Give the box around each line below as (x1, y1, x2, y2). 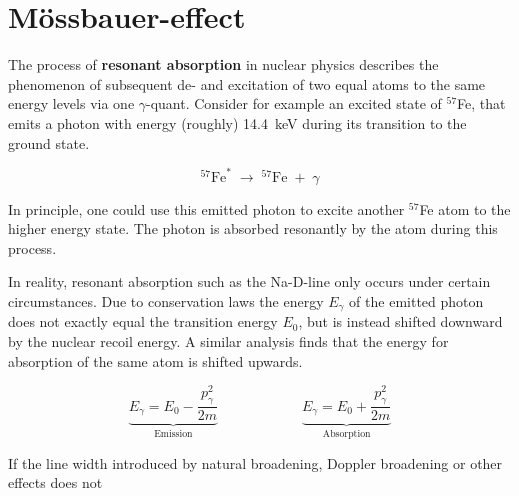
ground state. (8, 132, 90, 153)
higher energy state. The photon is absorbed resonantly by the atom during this (8, 218, 498, 239)
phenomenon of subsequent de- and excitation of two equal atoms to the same (8, 73, 486, 94)
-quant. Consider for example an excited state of (146, 93, 442, 114)
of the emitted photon (349, 290, 484, 311)
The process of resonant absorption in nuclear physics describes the (8, 54, 439, 75)
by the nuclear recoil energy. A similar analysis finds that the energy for (8, 331, 449, 352)
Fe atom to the (419, 198, 511, 219)
